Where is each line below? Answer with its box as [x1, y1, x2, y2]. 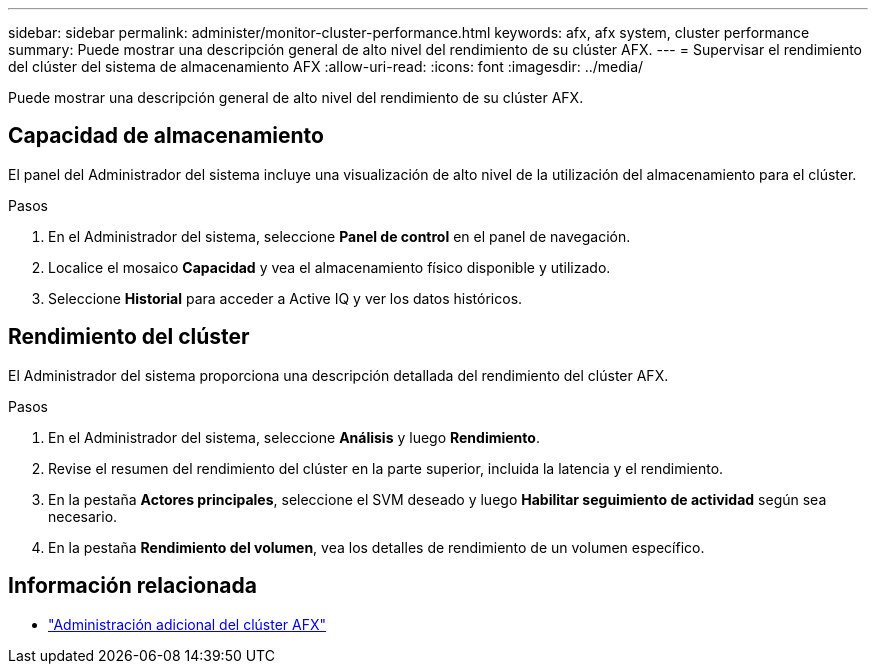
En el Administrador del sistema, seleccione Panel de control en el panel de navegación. [48, 227, 631, 245]
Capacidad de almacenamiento [8, 123, 324, 149]
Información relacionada [8, 573, 257, 599]
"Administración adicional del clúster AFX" [48, 615, 327, 633]
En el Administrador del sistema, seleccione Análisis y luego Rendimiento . [48, 428, 540, 446]
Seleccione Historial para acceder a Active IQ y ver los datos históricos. [48, 289, 523, 307]
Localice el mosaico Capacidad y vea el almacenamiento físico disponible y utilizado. [48, 258, 611, 276]
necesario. [48, 507, 118, 525]
